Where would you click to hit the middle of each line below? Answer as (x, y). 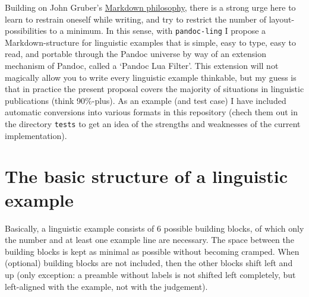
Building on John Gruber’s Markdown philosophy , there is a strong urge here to (150, 7)
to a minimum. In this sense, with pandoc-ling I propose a (158, 31)
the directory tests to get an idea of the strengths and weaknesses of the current (153, 124)
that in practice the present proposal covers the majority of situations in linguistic (154, 89)
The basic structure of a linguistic (146, 176)
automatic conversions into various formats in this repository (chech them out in (151, 112)
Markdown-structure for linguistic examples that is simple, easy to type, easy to (150, 42)
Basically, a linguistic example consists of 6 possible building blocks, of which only (154, 228)
